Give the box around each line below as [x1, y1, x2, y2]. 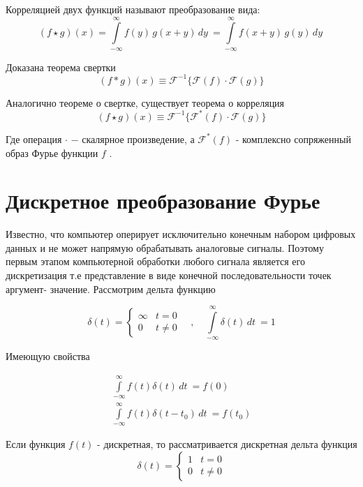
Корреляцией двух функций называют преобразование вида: [6, 2, 260, 16]
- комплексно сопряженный [235, 131, 351, 146]
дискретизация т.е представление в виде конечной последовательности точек [6, 268, 332, 283]
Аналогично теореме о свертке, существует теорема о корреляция [6, 95, 285, 110]
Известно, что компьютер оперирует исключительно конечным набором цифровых [6, 227, 356, 241]
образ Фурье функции [6, 145, 98, 160]
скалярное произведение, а [82, 131, 195, 146]
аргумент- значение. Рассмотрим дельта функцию [6, 281, 216, 296]
